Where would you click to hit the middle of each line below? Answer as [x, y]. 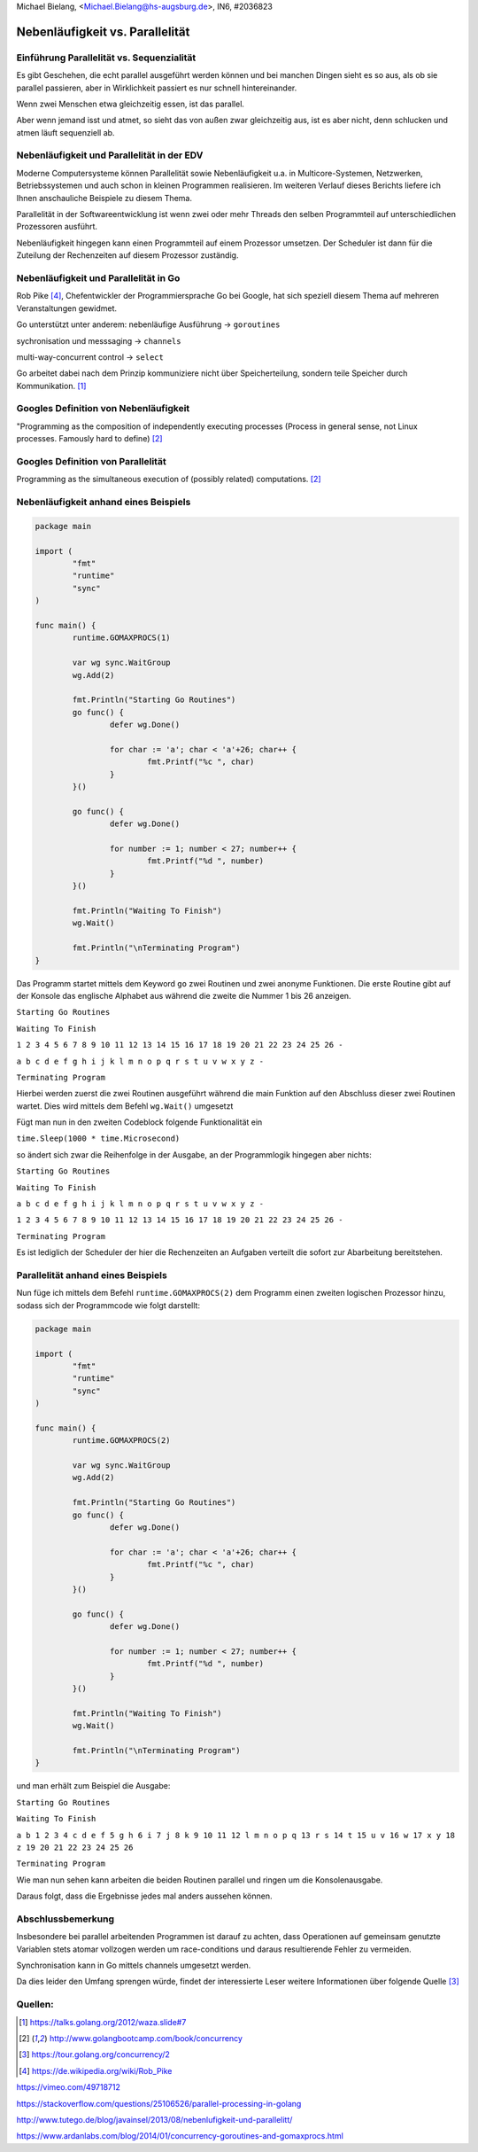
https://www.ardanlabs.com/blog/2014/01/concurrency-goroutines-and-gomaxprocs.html [180, 2136]
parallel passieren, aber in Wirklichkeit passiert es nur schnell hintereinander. [157, 88]
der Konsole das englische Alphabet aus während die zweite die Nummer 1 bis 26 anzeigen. [184, 995]
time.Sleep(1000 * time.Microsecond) [98, 1138]
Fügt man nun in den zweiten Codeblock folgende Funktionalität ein [139, 1122]
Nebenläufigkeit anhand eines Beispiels [104, 503]
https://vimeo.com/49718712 [69, 2087]
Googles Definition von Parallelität [92, 461]
